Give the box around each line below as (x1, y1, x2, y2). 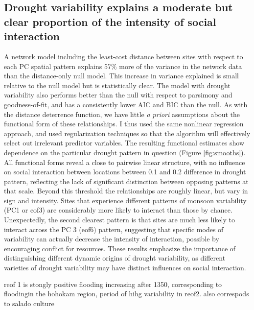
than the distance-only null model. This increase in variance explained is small (4, 71, 239, 81)
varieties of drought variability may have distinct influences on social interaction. (4, 262, 246, 273)
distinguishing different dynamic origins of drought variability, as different (4, 253, 226, 263)
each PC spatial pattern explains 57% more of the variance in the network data (4, 61, 242, 71)
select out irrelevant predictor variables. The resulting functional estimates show (4, 138, 245, 148)
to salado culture (4, 298, 54, 308)
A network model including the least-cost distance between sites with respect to (4, 51, 243, 61)
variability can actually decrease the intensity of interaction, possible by (4, 234, 219, 244)
